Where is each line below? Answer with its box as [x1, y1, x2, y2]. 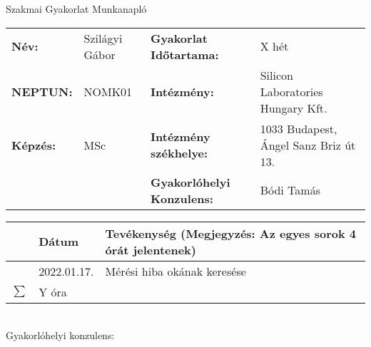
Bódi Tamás [260, 182, 320, 199]
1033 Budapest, [260, 120, 337, 137]
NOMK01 [83, 83, 133, 100]
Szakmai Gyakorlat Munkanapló [6, 1, 147, 16]
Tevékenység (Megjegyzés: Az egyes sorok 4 [105, 224, 356, 242]
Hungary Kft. [260, 99, 327, 116]
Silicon [260, 66, 293, 83]
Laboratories [260, 83, 323, 100]
